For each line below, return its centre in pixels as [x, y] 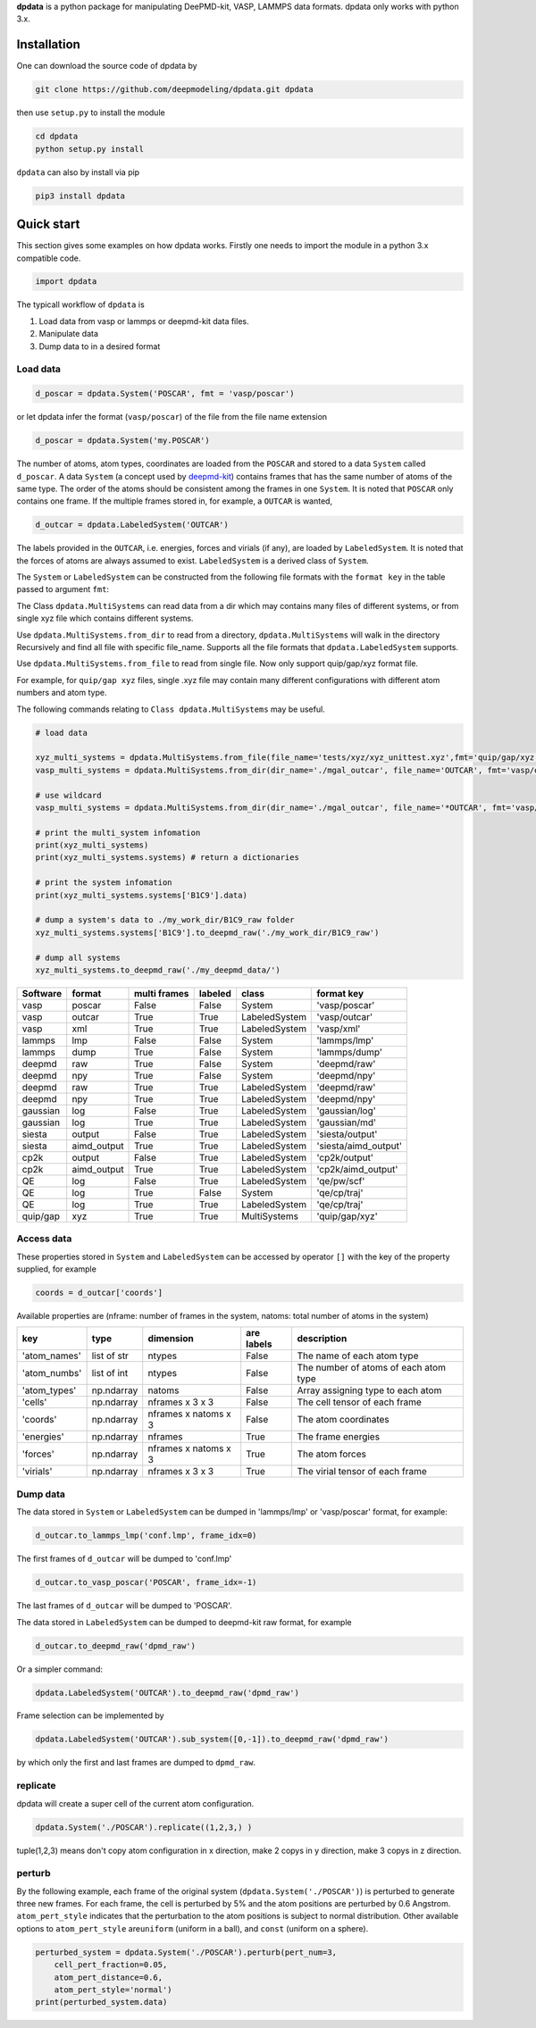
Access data [44, 1239]
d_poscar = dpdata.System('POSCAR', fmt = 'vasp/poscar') [165, 394]
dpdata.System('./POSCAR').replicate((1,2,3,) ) [144, 1827]
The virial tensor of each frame [362, 1472]
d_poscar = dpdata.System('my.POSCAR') [122, 441]
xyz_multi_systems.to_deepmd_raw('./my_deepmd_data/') [158, 970]
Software [42, 993]
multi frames [162, 993]
